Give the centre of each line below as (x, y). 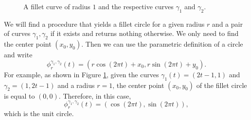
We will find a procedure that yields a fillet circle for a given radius (104, 24)
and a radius (76, 85)
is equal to (19, 95)
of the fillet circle (222, 85)
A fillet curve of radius (57, 6)
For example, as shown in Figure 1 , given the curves (81, 74)
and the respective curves (136, 6)
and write (18, 55)
